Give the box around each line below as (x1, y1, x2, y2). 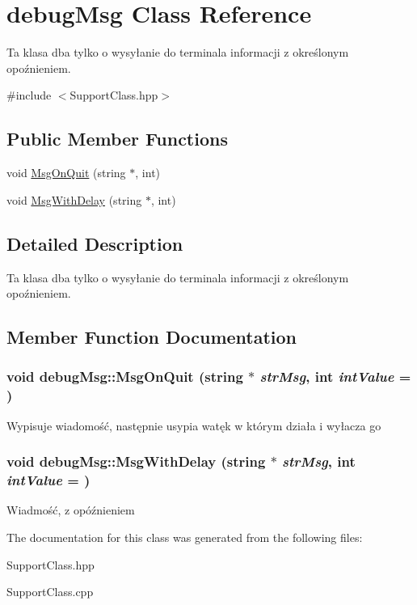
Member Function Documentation (6, 324, 297, 349)
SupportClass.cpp (6, 583, 94, 600)
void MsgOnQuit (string (6, 164, 126, 181)
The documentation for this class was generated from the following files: (6, 528, 363, 545)
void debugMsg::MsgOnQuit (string (6, 366, 243, 387)
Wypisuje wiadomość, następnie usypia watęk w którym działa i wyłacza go (6, 417, 381, 434)
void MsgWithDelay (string (6, 191, 142, 208)
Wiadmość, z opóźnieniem (6, 501, 135, 518)
